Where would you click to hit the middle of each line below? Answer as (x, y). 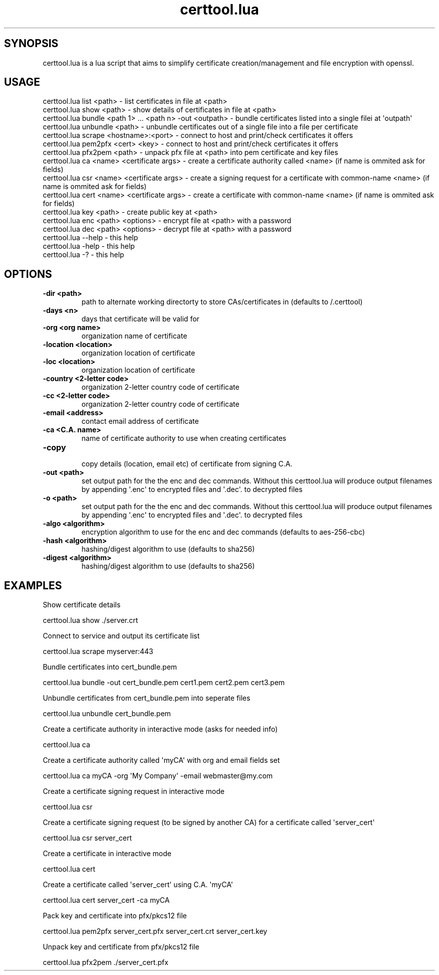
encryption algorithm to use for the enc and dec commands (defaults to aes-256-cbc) (223, 532)
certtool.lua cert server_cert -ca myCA (106, 900)
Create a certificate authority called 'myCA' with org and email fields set (161, 760)
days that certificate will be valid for (140, 319)
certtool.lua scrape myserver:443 (98, 652)
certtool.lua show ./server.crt (90, 620)
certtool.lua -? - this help (83, 255)
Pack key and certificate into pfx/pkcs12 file (115, 916)
